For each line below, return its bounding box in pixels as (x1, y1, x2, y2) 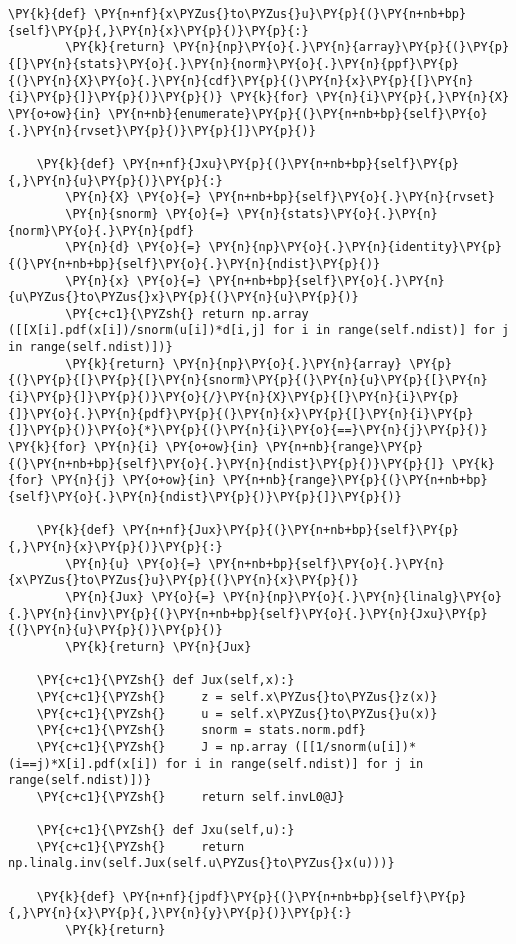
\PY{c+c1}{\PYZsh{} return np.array (65, 306, 309, 321)
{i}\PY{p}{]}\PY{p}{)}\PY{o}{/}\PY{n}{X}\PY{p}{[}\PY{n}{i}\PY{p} (8, 390, 460, 405)
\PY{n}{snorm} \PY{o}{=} (65, 206, 230, 221)
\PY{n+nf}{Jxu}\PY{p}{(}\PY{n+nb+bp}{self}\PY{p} (122, 156, 460, 171)
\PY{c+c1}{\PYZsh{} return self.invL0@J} (36, 789, 345, 804)
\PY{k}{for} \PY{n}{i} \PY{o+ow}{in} (8, 440, 259, 455)
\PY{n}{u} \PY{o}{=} (65, 556, 202, 571)
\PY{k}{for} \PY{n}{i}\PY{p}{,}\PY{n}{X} (229, 90, 510, 105)
